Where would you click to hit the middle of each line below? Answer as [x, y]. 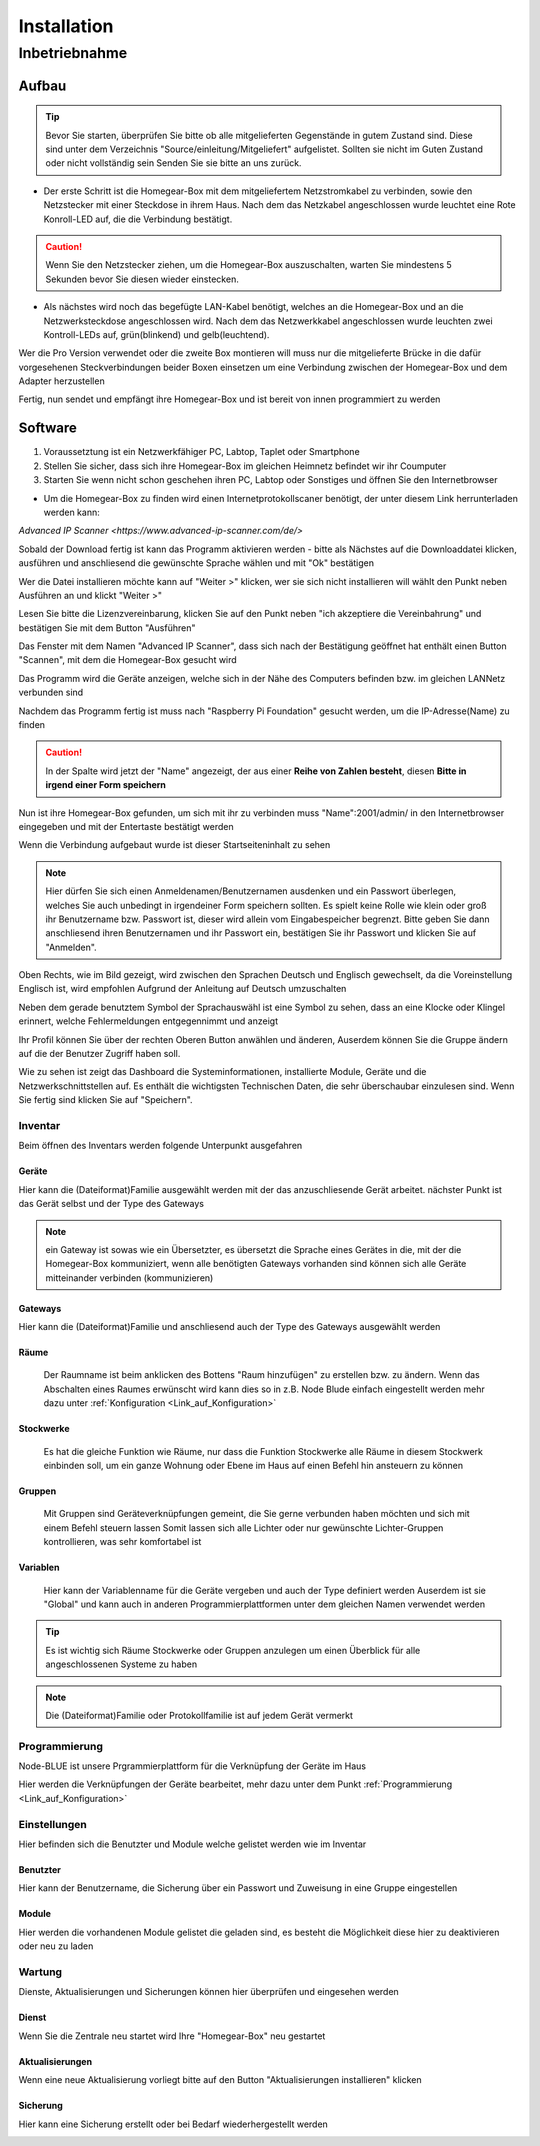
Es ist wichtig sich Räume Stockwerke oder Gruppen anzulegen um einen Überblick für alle [233, 1650]
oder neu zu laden [56, 1946]
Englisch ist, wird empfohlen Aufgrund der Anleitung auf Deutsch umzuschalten [182, 989]
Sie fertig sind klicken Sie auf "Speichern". [106, 1100]
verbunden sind [51, 692]
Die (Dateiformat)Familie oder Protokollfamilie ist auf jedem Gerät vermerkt [199, 1715]
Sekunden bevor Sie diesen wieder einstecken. [142, 279]
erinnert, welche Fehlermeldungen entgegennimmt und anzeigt [148, 1021]
